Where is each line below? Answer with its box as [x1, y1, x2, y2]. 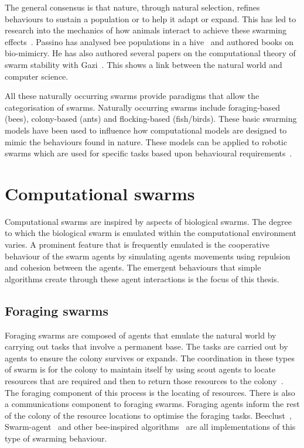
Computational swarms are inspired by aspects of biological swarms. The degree [5, 215, 292, 227]
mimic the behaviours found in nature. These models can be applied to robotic [5, 135, 288, 148]
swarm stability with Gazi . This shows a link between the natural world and [5, 58, 282, 70]
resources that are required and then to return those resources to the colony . [5, 374, 283, 387]
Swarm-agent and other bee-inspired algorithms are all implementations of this [5, 420, 296, 433]
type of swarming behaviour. [5, 432, 107, 444]
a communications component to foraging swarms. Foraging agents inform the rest [5, 398, 300, 410]
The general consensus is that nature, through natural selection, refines [5, 1, 260, 13]
